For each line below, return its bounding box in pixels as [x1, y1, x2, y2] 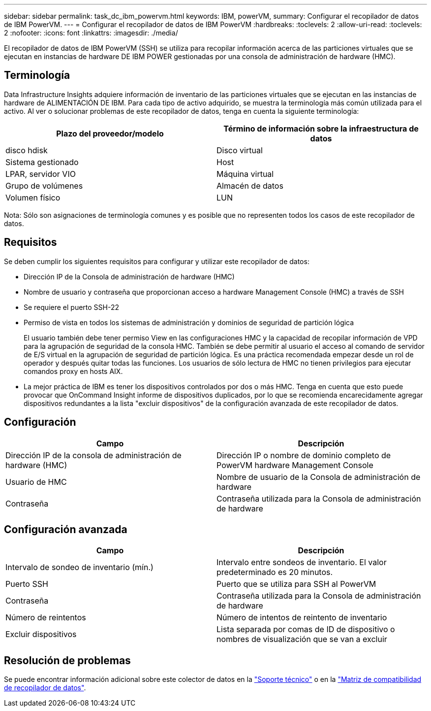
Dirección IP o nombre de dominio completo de [216, 450, 391, 460]
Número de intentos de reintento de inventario [216, 612, 387, 623]
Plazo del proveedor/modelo [56, 128, 164, 138]
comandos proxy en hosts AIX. [24, 367, 123, 375]
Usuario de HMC [5, 476, 67, 487]
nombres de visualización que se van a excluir [216, 634, 387, 644]
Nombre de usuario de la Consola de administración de [216, 472, 421, 482]
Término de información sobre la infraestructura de [223, 123, 419, 134]
